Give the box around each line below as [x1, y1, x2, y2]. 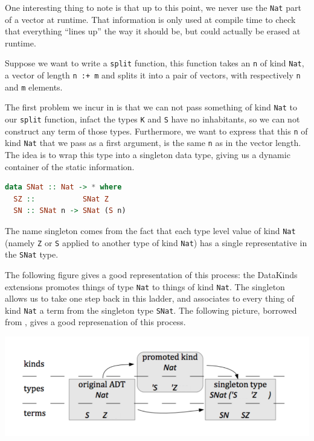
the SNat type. [5, 248, 59, 261]
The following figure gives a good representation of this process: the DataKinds [5, 268, 298, 281]
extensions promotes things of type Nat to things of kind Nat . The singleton [5, 280, 285, 293]
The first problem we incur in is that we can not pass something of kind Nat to [5, 101, 297, 113]
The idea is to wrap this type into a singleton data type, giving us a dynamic [5, 148, 290, 161]
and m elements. [5, 80, 63, 93]
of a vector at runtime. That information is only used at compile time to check [5, 13, 296, 25]
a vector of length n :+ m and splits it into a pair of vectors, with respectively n [5, 69, 301, 81]
